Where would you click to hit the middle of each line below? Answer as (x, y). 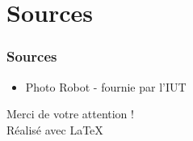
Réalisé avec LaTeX (55, 129)
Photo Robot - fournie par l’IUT (106, 86)
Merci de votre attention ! (70, 114)
